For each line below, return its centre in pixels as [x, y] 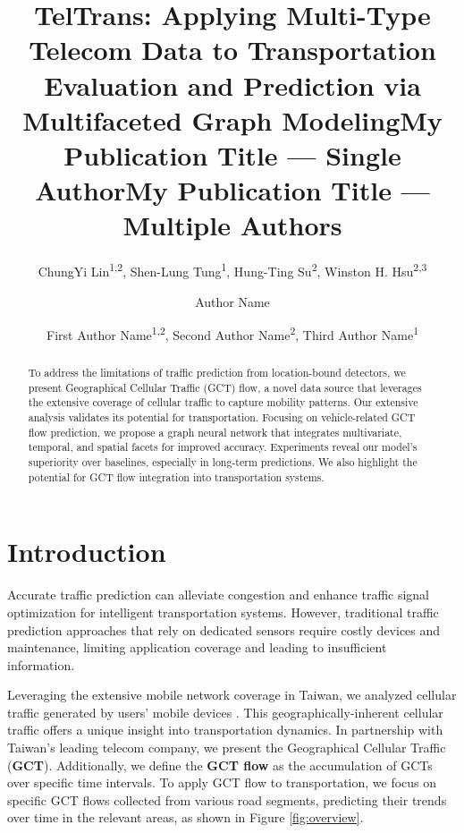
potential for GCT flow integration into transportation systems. [176, 476]
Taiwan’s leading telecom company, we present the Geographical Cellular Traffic [227, 748]
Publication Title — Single [232, 154]
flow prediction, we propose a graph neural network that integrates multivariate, [215, 432]
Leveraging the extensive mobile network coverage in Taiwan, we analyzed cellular [232, 695]
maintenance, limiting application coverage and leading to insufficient [197, 647]
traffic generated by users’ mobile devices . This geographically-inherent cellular [225, 712]
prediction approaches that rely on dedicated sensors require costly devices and [224, 629]
